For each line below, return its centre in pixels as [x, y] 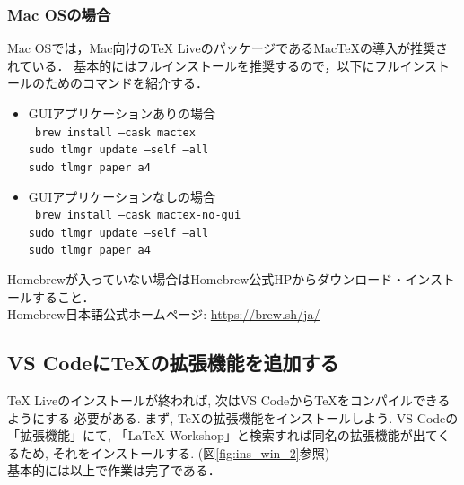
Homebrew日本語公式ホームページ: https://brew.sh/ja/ [164, 314]
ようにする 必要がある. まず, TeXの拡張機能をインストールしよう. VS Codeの [233, 417]
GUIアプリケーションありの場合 [122, 113]
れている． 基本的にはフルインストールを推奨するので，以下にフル [204, 65]
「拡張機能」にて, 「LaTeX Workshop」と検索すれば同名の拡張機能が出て [223, 435]
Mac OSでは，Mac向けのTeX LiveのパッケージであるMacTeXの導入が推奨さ [228, 48]
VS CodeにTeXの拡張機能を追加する [173, 363]
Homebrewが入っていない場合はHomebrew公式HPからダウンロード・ [206, 279]
